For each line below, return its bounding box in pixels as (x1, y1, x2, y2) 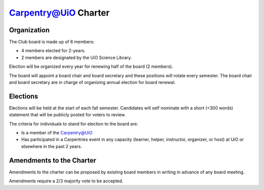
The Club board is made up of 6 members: (9, 39, 95, 45)
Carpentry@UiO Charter (9, 7, 110, 18)
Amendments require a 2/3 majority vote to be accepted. (9, 178, 124, 184)
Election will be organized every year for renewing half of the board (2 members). (9, 63, 174, 69)
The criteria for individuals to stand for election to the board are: (9, 121, 138, 127)
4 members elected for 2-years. (21, 48, 86, 54)
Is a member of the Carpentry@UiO (21, 130, 93, 136)
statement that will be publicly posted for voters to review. (9, 112, 126, 118)
